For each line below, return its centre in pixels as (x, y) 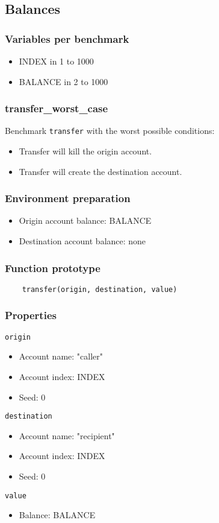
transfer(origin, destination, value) (100, 289)
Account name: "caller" (61, 356)
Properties (31, 315)
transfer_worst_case (57, 108)
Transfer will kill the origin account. (85, 151)
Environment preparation (68, 198)
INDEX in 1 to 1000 (56, 61)
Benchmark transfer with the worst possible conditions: (110, 131)
